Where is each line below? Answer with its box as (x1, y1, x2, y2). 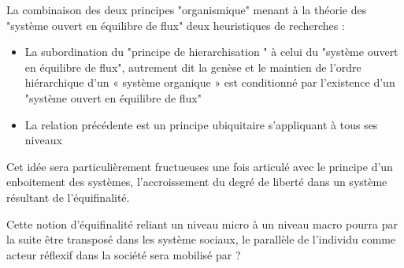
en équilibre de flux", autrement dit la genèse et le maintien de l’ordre (24, 58, 361, 75)
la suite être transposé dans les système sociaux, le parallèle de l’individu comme (6, 231, 396, 248)
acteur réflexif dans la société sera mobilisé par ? (6, 246, 241, 262)
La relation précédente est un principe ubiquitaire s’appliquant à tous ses (24, 116, 378, 132)
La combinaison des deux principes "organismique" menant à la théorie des (6, 2, 367, 17)
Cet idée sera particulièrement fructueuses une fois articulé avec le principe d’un (6, 158, 393, 174)
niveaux (24, 132, 62, 148)
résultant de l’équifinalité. (6, 188, 130, 205)
